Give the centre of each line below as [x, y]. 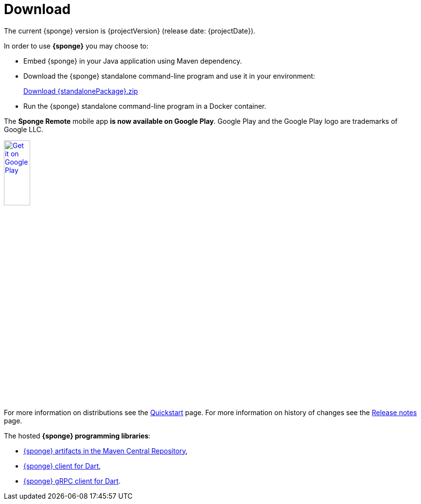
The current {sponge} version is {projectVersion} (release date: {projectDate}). [130, 31]
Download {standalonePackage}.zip [81, 91]
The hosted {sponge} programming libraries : [77, 436]
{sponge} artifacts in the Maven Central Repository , [105, 451]
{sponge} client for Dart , [62, 466]
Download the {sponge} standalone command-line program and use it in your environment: [169, 76]
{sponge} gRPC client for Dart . [72, 481]
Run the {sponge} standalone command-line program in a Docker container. [145, 106]
